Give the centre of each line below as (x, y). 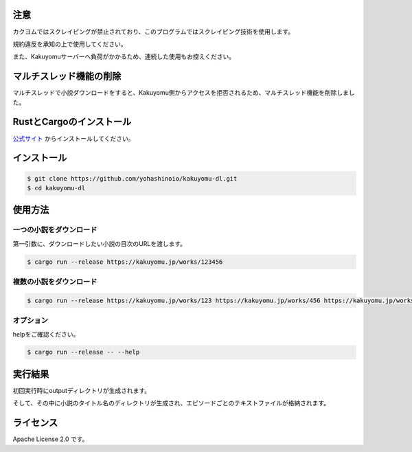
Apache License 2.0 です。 (50, 439)
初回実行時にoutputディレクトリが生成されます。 (82, 390)
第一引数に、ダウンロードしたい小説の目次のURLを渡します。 (100, 243)
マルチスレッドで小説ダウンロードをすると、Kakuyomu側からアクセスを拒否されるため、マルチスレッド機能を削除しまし (184, 93)
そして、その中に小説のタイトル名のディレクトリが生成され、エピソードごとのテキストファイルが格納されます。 (171, 403)
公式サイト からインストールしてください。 (73, 138)
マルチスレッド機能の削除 (67, 77)
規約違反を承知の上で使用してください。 (70, 44)
